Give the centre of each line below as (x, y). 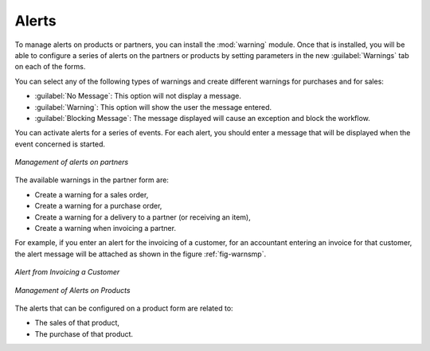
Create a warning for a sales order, (92, 194)
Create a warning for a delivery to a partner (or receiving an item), (143, 217)
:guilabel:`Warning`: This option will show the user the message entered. (153, 107)
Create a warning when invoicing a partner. (106, 228)
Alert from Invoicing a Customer (67, 272)
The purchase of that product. (84, 333)
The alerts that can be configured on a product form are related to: (124, 308)
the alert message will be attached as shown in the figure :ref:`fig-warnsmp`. (141, 254)
